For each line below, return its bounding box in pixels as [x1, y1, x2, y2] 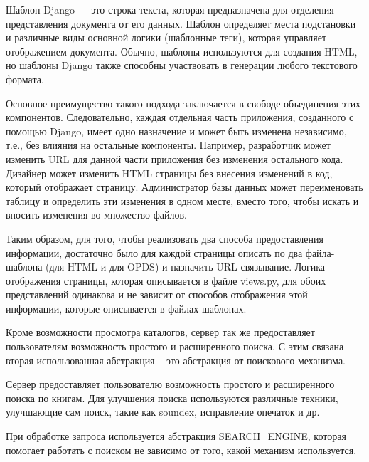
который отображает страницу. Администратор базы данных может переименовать [6, 179, 363, 194]
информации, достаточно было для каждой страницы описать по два [6, 245, 303, 260]
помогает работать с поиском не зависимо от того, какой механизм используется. [6, 442, 357, 457]
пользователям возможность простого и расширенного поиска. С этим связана [6, 339, 344, 354]
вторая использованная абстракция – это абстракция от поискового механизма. [6, 352, 346, 367]
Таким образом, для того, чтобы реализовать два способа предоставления [6, 231, 323, 246]
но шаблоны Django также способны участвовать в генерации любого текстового [6, 58, 358, 73]
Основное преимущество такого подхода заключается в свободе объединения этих [6, 95, 361, 110]
